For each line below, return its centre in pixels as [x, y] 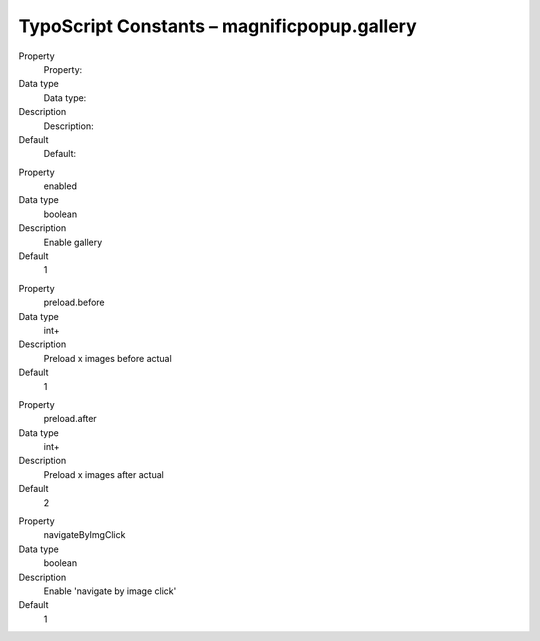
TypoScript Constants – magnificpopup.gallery [217, 26]
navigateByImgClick [84, 535]
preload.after [70, 419]
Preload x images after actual [103, 474]
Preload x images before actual [107, 358]
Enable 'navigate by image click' [110, 591]
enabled [60, 186]
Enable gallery [73, 242]
